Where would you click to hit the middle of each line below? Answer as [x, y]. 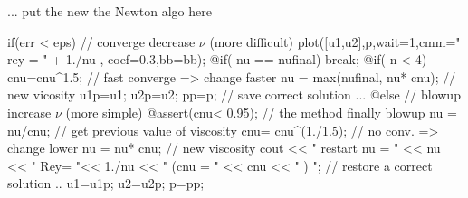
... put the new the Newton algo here [110, 11]
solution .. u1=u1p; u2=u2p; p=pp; [106, 183]
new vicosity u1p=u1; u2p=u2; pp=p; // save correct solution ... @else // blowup [234, 94]
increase [29, 112]
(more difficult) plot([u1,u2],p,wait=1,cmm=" [335, 41]
